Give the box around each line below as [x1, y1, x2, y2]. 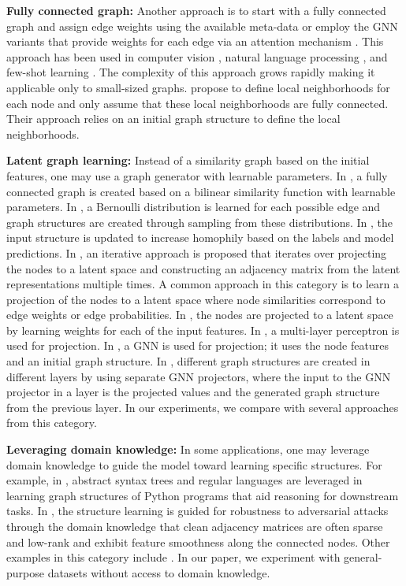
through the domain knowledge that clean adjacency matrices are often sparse [6, 518, 383, 534]
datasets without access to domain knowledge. [47, 564, 270, 580]
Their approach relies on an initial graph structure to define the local [6, 110, 341, 127]
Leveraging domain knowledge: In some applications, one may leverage [6, 441, 370, 458]
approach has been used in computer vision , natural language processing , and [6, 48, 388, 65]
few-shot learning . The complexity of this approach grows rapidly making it [6, 64, 375, 80]
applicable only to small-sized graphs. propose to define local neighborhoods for [6, 79, 390, 95]
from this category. [6, 414, 97, 431]
